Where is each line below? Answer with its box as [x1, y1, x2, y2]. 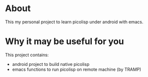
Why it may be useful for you [5, 36, 125, 47]
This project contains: [5, 52, 49, 58]
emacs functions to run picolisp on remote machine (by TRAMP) [12, 66, 142, 72]
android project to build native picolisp [12, 61, 89, 67]
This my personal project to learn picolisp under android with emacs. [5, 19, 144, 25]
